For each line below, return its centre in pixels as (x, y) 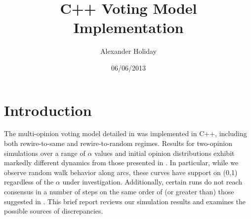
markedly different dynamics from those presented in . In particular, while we (121, 163)
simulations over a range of (45, 153)
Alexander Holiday (128, 51)
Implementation (128, 27)
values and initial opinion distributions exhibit (165, 153)
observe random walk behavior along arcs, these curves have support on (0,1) (121, 172)
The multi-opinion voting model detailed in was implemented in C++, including (125, 133)
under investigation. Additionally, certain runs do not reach (152, 182)
